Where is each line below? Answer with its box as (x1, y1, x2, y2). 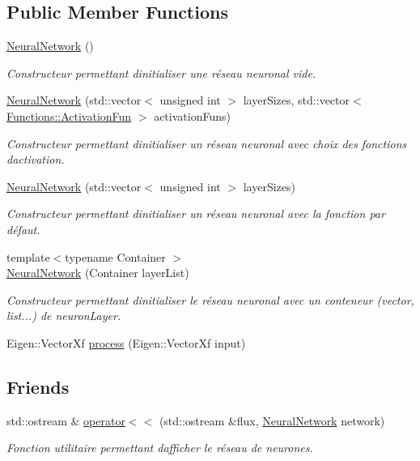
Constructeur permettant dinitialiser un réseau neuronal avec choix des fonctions (6, 134, 407, 152)
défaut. (6, 220, 40, 237)
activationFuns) (154, 107, 231, 124)
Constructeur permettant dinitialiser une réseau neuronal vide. (6, 64, 316, 81)
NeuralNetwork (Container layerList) (6, 264, 189, 281)
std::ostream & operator (6, 412, 125, 429)
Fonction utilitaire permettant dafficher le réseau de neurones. (6, 439, 313, 456)
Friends (6, 373, 70, 399)
